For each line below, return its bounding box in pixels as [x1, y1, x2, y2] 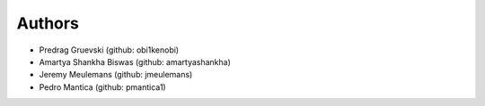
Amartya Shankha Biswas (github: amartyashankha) [39, 56, 231, 67]
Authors [16, 13, 80, 33]
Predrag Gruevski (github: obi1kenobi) [39, 45, 180, 55]
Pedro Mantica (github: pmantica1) [39, 81, 166, 93]
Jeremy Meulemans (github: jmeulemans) [39, 69, 193, 80]
